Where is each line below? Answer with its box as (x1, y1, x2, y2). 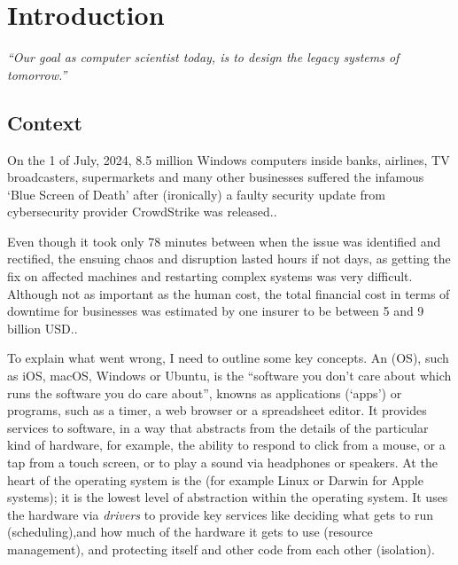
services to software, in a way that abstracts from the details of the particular (7, 418, 429, 436)
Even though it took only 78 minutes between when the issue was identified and (7, 231, 441, 250)
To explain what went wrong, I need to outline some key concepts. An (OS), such (7, 349, 449, 367)
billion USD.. (7, 318, 78, 337)
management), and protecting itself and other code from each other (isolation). (7, 539, 435, 558)
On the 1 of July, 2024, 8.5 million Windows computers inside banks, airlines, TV (7, 150, 450, 169)
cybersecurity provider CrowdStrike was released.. (7, 202, 277, 221)
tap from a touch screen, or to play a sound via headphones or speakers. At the (7, 453, 438, 472)
